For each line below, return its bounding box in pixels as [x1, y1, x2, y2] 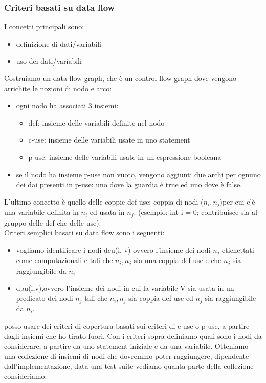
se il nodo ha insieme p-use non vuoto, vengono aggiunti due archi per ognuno [16, 169, 261, 179]
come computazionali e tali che [16, 255, 113, 266]
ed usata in [90, 207, 125, 217]
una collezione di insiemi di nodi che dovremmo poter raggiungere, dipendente [4, 350, 249, 361]
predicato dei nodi [16, 292, 73, 303]
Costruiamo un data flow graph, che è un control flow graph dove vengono [4, 73, 237, 83]
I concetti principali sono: [4, 21, 84, 32]
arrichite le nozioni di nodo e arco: [4, 83, 112, 93]
